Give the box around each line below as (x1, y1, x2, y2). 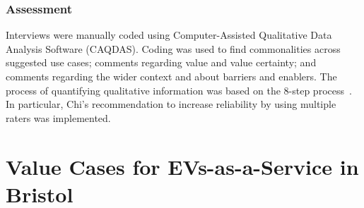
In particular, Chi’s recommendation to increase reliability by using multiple (6, 97, 336, 111)
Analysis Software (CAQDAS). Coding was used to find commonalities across (6, 41, 341, 56)
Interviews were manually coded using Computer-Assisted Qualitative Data (6, 27, 332, 42)
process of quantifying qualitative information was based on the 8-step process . (6, 82, 352, 97)
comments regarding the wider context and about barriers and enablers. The (6, 69, 337, 83)
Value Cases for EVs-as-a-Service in (6, 152, 359, 181)
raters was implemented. (6, 110, 111, 125)
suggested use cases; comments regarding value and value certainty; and (6, 55, 317, 70)
